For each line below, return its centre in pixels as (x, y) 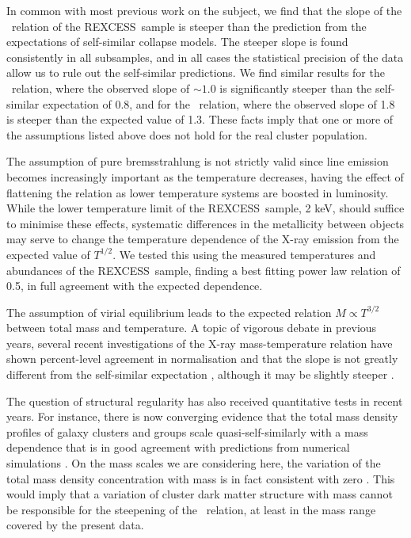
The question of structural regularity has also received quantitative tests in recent (205, 401)
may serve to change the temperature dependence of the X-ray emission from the (203, 239)
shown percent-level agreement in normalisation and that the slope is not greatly (202, 359)
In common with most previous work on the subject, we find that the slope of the (204, 10)
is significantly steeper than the (296, 88)
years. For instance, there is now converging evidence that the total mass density (202, 416)
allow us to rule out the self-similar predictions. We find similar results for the (196, 72)
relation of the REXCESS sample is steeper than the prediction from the (189, 26)
